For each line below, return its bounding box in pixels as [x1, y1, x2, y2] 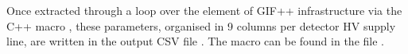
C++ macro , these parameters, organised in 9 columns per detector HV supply [6, 17, 396, 34]
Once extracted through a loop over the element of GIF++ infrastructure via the [6, 2, 402, 18]
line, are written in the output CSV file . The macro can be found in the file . [6, 33, 384, 49]
